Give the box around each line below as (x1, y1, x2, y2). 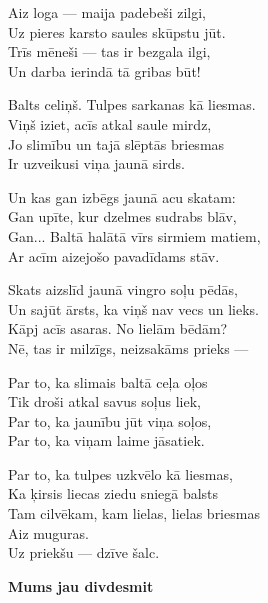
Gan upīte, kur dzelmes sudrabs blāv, (8, 206, 237, 227)
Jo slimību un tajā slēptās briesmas (8, 133, 225, 154)
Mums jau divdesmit (8, 575, 154, 596)
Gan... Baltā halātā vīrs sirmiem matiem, (8, 225, 261, 246)
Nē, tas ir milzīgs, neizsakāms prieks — (8, 337, 249, 358)
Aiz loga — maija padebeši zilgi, (8, 2, 207, 22)
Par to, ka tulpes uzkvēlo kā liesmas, (8, 463, 233, 484)
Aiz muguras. (8, 522, 90, 543)
